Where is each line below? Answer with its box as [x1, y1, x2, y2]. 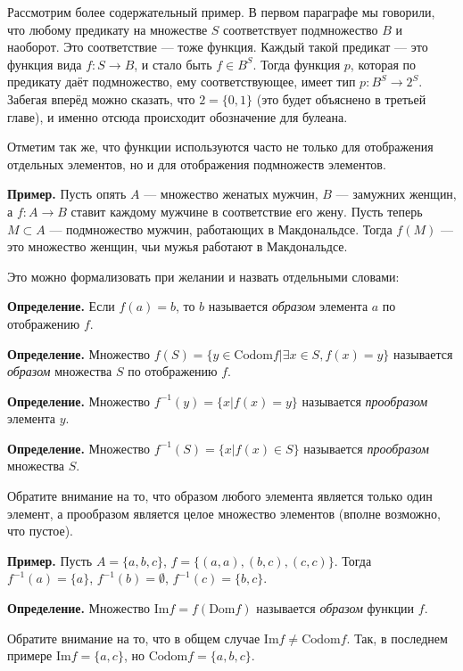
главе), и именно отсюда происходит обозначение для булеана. [7, 107, 348, 126]
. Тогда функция [252, 54, 341, 73]
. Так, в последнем [346, 628, 448, 647]
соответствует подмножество [223, 20, 378, 38]
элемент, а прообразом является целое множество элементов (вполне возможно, [7, 503, 441, 522]
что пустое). [7, 521, 73, 540]
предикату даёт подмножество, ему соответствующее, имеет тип [7, 72, 356, 91]
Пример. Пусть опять [7, 184, 127, 203]
